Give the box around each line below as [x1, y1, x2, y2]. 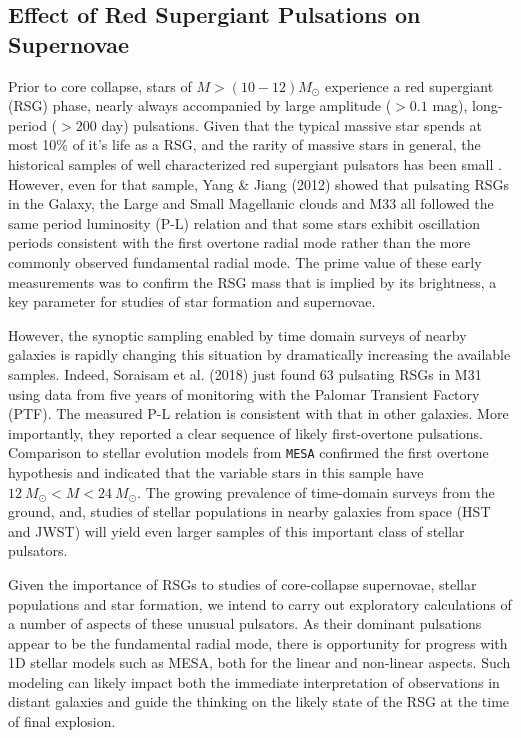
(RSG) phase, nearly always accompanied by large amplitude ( [8, 95, 392, 116]
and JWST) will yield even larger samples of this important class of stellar [8, 520, 465, 541]
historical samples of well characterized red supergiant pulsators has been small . [8, 153, 502, 174]
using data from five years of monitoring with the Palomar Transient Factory [8, 383, 480, 404]
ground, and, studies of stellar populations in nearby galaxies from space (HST [8, 501, 491, 522]
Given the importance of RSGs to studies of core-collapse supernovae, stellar [8, 573, 477, 594]
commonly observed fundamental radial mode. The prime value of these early [8, 251, 482, 272]
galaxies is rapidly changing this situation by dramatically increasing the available [8, 344, 511, 365]
